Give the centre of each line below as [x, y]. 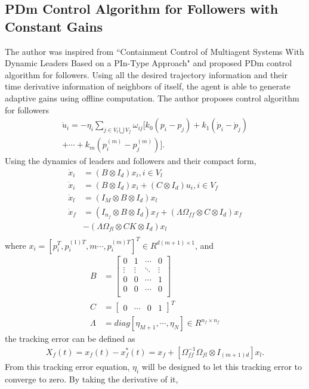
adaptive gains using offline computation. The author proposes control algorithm [152, 98]
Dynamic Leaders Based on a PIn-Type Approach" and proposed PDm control [149, 63]
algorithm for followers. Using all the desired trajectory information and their [146, 74]
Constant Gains [54, 26]
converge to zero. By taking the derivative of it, [92, 379]
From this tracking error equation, [67, 366]
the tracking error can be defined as [70, 339]
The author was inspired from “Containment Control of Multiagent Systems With [154, 51]
